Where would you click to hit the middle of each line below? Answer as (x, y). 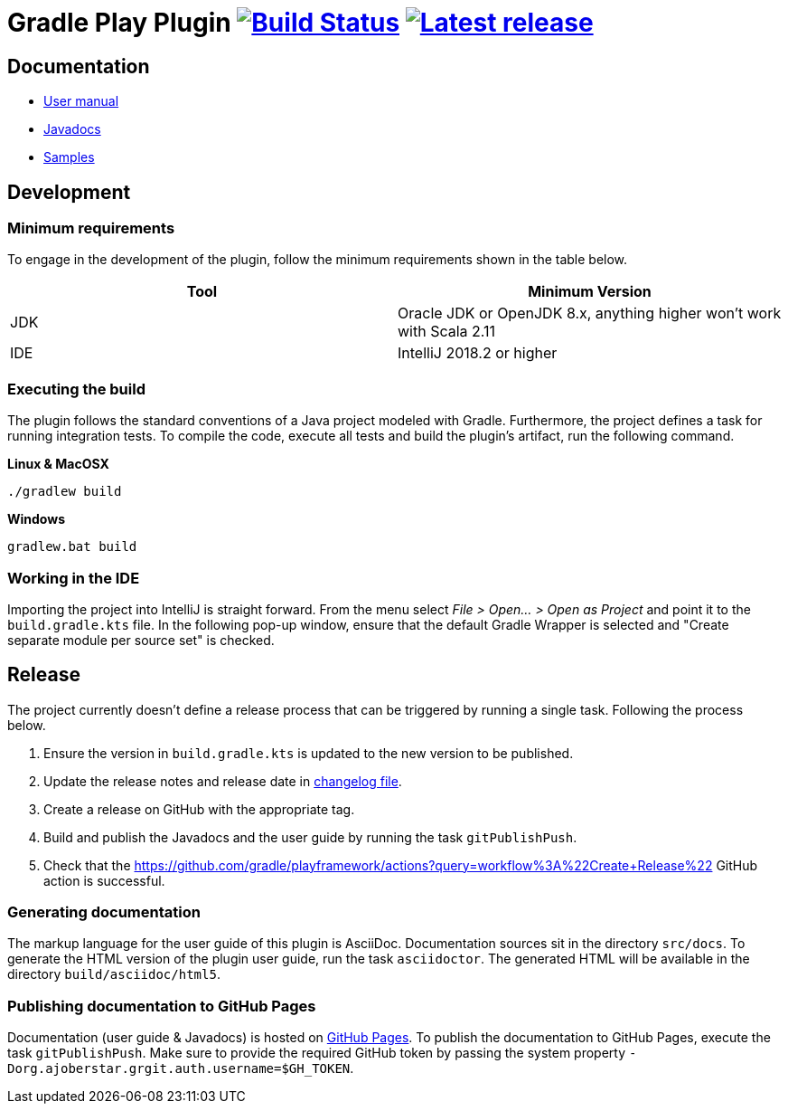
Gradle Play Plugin (119, 23)
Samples (69, 157)
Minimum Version (590, 292)
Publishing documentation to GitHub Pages (162, 1006)
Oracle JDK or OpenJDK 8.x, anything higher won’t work (590, 313)
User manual (81, 101)
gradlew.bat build (72, 547)
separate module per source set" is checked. (141, 640)
